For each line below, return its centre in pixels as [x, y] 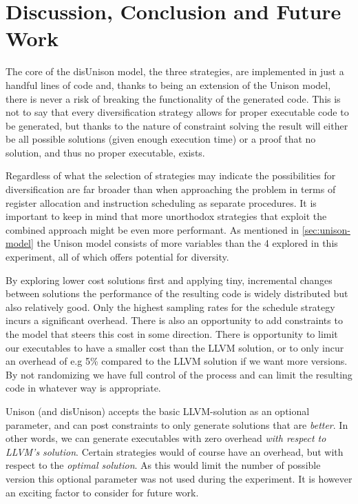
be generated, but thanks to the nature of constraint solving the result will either [177, 125]
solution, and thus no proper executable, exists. [105, 152]
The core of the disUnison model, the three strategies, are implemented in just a [175, 71]
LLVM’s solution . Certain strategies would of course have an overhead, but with [175, 451]
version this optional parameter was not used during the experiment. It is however [179, 478]
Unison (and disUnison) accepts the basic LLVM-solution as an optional [158, 411]
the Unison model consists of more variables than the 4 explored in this [187, 243]
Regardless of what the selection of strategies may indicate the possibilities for [171, 175]
